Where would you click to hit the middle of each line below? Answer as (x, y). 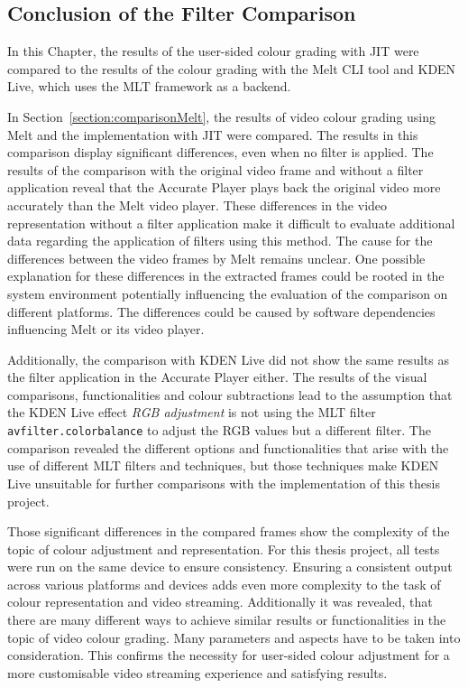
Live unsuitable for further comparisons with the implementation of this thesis (224, 483)
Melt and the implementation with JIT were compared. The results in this (213, 134)
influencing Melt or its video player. (106, 329)
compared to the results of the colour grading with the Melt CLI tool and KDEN (232, 68)
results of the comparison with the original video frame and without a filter (216, 169)
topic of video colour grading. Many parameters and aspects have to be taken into (234, 637)
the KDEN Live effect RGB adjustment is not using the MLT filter (192, 412)
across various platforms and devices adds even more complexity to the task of (224, 584)
